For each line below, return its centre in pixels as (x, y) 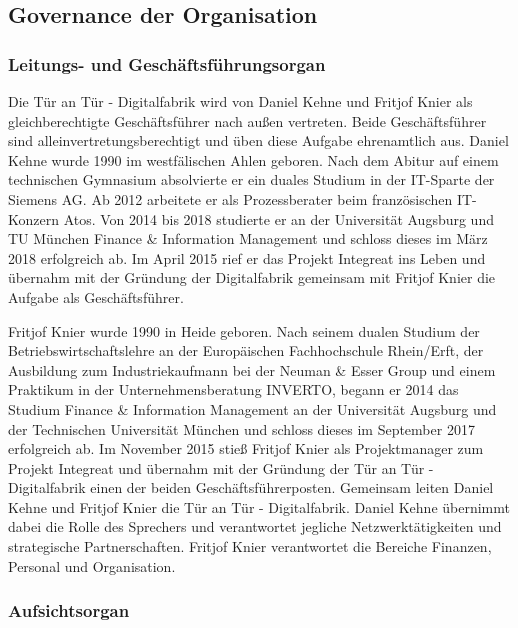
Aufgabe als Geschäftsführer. (96, 296)
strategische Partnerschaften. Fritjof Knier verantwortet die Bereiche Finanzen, (250, 546)
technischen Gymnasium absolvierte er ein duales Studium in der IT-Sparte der (251, 179)
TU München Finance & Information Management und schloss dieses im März (248, 238)
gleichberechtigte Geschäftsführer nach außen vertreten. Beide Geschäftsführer (247, 120)
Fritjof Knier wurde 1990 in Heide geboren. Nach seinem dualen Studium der (244, 330)
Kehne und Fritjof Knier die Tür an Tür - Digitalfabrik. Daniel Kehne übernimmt (259, 506)
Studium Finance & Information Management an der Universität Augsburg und (252, 408)
